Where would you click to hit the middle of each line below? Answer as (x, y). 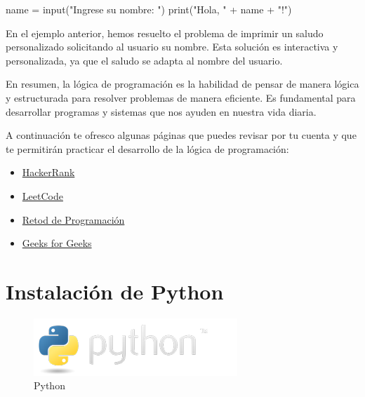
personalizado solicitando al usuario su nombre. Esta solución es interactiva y (172, 47)
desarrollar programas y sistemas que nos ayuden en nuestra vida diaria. (161, 111)
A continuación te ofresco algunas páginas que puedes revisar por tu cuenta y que (181, 135)
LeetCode (42, 195)
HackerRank (48, 172)
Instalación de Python (115, 291)
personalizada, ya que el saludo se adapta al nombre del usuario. (144, 60)
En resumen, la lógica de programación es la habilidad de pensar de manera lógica (182, 84)
